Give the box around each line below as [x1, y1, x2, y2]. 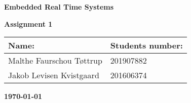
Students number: [110, 39, 183, 51]
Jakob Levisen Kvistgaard [8, 69, 99, 81]
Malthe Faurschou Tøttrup [8, 55, 102, 67]
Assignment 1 [4, 18, 53, 29]
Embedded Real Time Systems [4, 2, 114, 12]
